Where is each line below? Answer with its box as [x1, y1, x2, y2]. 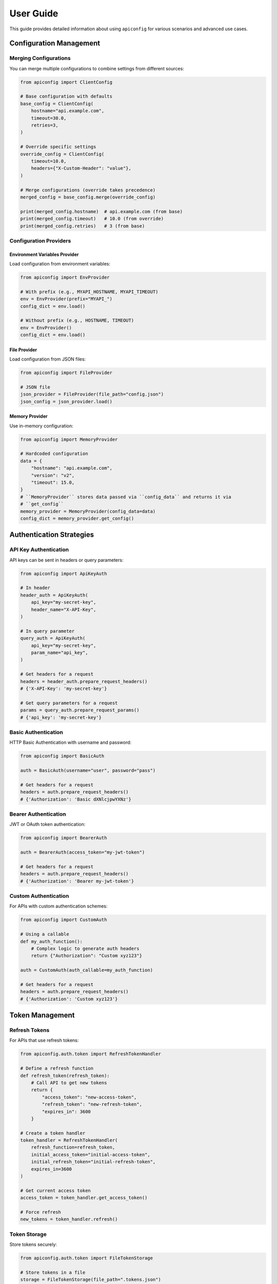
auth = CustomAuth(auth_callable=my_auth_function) [20, 967, 153, 973]
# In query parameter [20, 628, 75, 634]
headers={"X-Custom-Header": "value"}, [31, 165, 132, 172]
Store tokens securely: [9, 1241, 57, 1248]
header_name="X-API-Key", [31, 607, 96, 612]
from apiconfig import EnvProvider [20, 275, 110, 280]
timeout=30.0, [31, 115, 67, 121]
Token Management [9, 1011, 75, 1019]
